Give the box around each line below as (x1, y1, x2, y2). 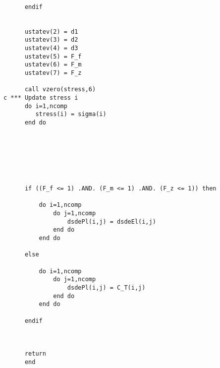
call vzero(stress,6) (24, 86, 96, 93)
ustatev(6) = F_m (24, 61, 82, 68)
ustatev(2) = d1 (24, 28, 78, 35)
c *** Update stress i (3, 94, 78, 101)
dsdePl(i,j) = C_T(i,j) (67, 284, 146, 291)
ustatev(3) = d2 (24, 36, 78, 44)
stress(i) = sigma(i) (35, 111, 107, 118)
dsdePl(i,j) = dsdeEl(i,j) (67, 218, 156, 225)
